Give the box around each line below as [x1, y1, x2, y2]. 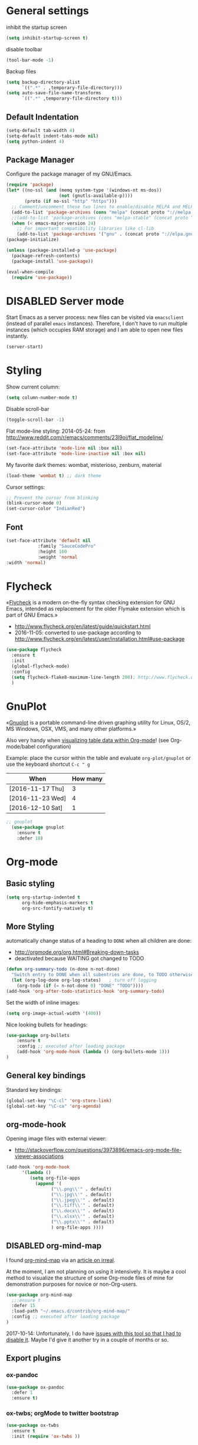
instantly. [6, 333, 28, 340]
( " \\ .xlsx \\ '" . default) [51, 1213, 115, 1220]
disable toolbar [6, 45, 42, 52]
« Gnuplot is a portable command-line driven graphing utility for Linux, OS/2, [6, 719, 190, 726]
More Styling [6, 921, 55, 931]
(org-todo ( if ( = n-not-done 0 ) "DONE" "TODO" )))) [16, 983, 144, 989]
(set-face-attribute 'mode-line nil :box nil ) [6, 445, 123, 451]
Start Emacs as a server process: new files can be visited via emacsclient [6, 314, 184, 321]
